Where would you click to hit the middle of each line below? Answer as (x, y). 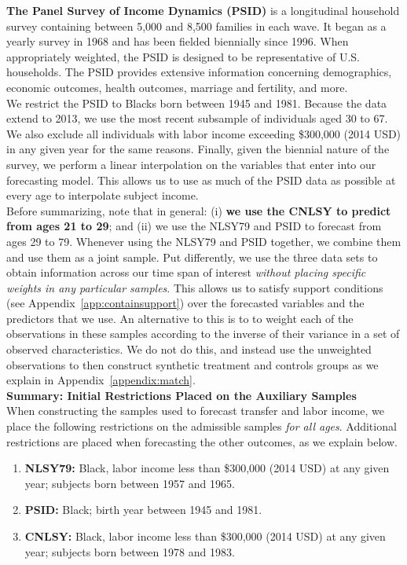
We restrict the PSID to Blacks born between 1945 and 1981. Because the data (197, 103)
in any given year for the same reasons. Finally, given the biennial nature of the (198, 149)
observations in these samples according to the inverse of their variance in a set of (203, 334)
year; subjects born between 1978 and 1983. (130, 551)
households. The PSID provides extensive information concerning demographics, (199, 72)
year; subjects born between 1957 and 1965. (130, 483)
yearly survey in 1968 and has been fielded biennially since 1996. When (178, 41)
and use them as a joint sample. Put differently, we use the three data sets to (192, 257)
